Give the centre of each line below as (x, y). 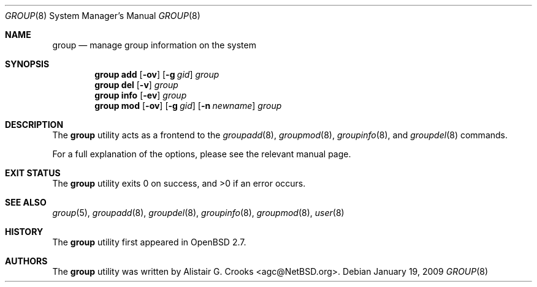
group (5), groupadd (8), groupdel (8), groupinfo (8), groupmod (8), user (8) (198, 213)
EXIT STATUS (33, 173)
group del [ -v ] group (136, 85)
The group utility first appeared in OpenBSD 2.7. (149, 242)
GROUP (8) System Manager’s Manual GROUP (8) (103, 16)
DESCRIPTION (34, 125)
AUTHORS (26, 261)
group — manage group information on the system (154, 45)
